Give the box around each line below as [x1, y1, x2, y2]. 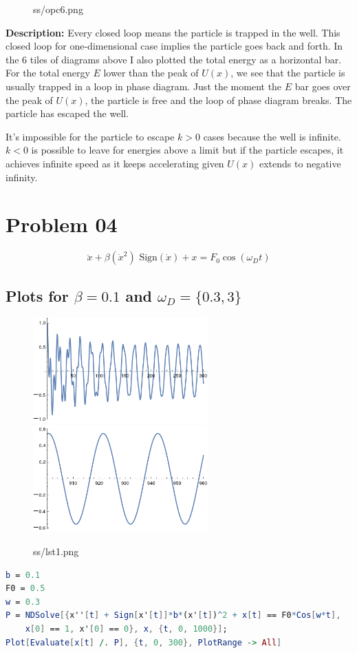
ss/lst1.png [33, 543, 79, 558]
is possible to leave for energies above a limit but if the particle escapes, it [31, 143, 344, 157]
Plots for [6, 284, 69, 306]
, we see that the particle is [230, 65, 345, 80]
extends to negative [259, 156, 341, 170]
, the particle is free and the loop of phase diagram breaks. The [85, 92, 352, 107]
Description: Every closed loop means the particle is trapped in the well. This [6, 25, 340, 39]
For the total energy [6, 65, 90, 80]
